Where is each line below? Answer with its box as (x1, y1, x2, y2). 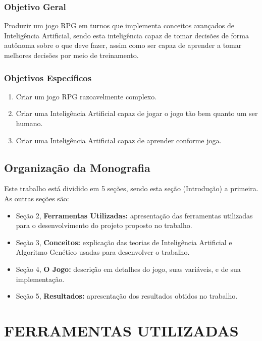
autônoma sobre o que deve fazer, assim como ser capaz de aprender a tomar (4, 40, 242, 50)
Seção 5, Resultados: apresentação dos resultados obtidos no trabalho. (16, 291, 238, 301)
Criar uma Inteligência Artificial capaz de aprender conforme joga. (16, 135, 222, 145)
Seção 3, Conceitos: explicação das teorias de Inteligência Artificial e (16, 237, 232, 247)
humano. (16, 118, 43, 128)
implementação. (16, 273, 65, 284)
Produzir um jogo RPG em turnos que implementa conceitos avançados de (4, 20, 235, 31)
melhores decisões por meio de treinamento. (4, 50, 139, 60)
